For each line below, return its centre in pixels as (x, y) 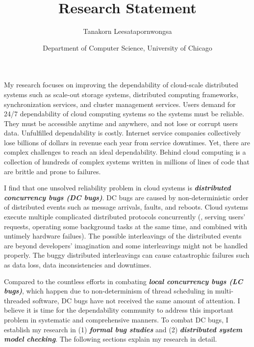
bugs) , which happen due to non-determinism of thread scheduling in (109, 291)
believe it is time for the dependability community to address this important (119, 310)
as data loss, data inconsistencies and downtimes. (78, 265)
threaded (17, 300)
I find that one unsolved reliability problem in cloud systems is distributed (117, 188)
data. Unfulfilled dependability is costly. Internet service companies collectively (123, 133)
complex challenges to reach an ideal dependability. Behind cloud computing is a (125, 152)
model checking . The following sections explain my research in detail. (111, 339)
